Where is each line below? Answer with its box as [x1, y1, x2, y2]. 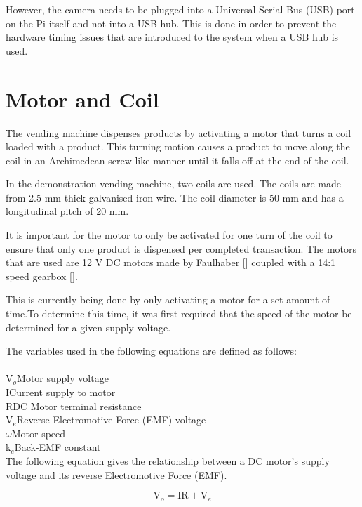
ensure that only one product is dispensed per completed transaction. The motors [6, 241, 356, 256]
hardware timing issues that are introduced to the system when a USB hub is [6, 29, 339, 44]
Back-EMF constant [14, 440, 101, 454]
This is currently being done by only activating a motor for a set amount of [6, 292, 330, 307]
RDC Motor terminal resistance [6, 398, 142, 413]
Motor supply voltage [17, 371, 109, 386]
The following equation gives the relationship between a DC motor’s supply [6, 453, 330, 468]
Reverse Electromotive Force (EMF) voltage [16, 412, 206, 427]
